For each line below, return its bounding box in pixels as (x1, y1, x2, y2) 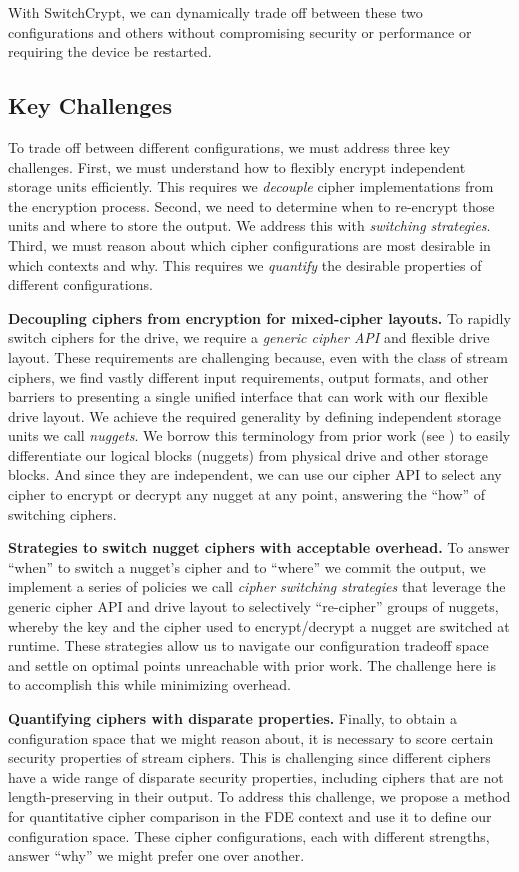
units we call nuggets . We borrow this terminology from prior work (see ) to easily (8, 425, 511, 446)
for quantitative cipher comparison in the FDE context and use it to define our (8, 805, 492, 826)
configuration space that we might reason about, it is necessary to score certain (8, 727, 494, 748)
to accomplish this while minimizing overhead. (8, 674, 291, 695)
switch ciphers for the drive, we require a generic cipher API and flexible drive (8, 327, 490, 348)
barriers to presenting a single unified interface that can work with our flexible (8, 386, 488, 407)
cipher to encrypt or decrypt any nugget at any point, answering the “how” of (8, 484, 486, 505)
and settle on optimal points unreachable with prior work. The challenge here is (8, 654, 497, 675)
